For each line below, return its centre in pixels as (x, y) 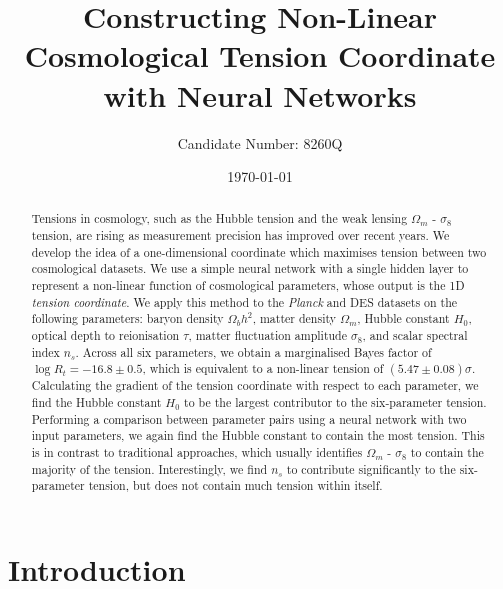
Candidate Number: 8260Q (260, 142)
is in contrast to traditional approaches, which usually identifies (197, 452)
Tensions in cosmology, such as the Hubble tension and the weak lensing (219, 218)
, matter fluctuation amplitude (268, 335)
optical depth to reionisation (105, 335)
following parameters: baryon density (127, 318)
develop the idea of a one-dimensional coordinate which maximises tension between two (259, 251)
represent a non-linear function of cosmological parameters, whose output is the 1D (248, 285)
